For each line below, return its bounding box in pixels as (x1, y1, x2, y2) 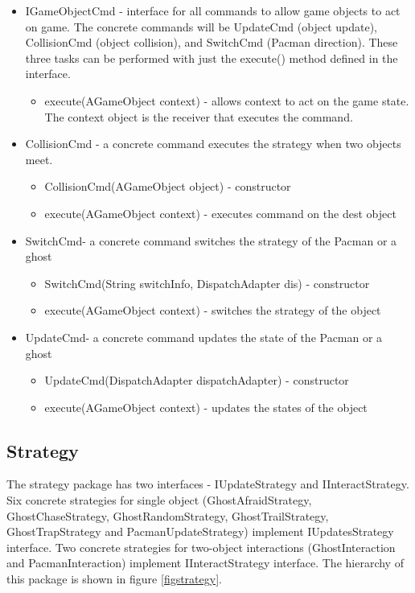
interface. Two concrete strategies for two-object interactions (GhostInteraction (6, 538, 396, 555)
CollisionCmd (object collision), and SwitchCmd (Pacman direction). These (25, 34, 398, 51)
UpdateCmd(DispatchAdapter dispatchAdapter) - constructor (44, 372, 349, 389)
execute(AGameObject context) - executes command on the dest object (44, 204, 397, 221)
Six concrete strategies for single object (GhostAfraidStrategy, (6, 492, 312, 509)
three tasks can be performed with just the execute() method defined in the (25, 49, 398, 66)
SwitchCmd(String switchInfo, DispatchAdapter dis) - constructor (44, 274, 370, 291)
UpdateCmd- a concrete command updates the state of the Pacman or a (25, 328, 383, 345)
